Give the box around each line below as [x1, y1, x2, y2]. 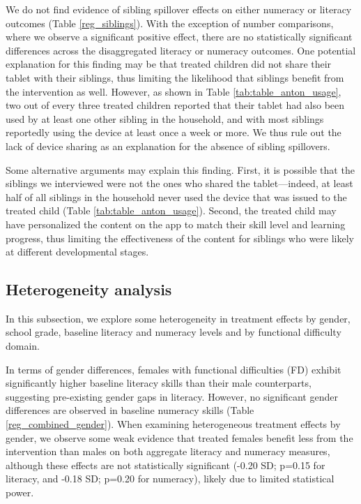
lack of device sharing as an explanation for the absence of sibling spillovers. [6, 138, 330, 153]
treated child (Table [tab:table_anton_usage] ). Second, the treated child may [6, 203, 337, 218]
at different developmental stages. [6, 244, 149, 259]
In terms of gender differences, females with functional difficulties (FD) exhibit [6, 362, 341, 376]
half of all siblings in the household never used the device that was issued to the [6, 189, 347, 204]
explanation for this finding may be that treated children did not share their [6, 57, 332, 71]
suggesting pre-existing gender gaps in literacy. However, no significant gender [6, 389, 338, 403]
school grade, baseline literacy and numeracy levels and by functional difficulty [6, 325, 341, 339]
